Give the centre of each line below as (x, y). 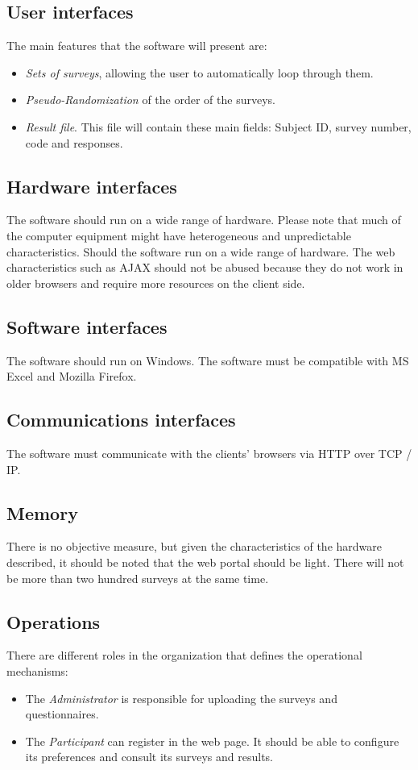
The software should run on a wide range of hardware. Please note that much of (204, 220)
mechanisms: (37, 670)
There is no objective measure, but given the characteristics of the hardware (195, 546)
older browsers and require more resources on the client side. (156, 283)
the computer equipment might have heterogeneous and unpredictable (179, 235)
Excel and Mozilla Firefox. (72, 376)
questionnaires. (62, 714)
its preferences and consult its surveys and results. (149, 757)
